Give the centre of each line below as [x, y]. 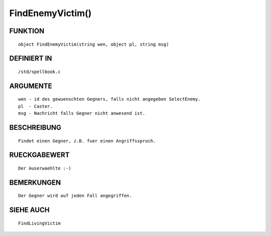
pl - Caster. [35, 106]
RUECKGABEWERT [39, 155]
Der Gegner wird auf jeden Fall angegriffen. [75, 196]
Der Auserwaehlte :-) [45, 168]
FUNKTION [27, 31]
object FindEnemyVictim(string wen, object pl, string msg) [94, 44]
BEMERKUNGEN [35, 182]
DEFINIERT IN [31, 59]
